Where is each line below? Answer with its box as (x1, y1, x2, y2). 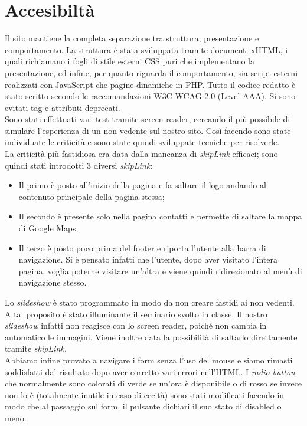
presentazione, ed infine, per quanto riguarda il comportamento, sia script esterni (5, 66, 298, 78)
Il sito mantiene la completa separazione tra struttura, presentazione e (5, 32, 259, 44)
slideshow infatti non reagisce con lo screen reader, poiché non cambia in (5, 319, 267, 332)
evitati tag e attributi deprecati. (5, 101, 120, 113)
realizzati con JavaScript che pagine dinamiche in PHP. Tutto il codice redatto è (5, 78, 296, 90)
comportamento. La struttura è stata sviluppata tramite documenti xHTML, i (5, 43, 288, 55)
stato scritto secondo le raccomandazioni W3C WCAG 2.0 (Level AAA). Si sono (5, 90, 296, 102)
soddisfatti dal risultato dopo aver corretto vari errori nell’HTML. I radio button (5, 365, 295, 378)
